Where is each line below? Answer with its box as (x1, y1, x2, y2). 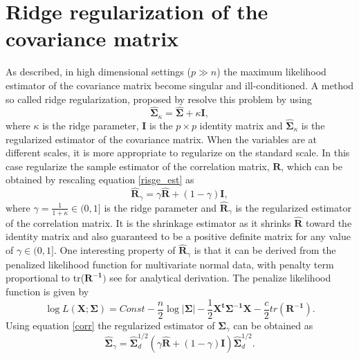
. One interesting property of (53, 243, 176, 257)
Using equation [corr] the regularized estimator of (6, 317, 215, 332)
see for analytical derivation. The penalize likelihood (109, 270, 331, 285)
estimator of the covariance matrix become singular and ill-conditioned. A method (6, 77, 354, 92)
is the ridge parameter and (104, 200, 217, 214)
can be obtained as (233, 317, 313, 332)
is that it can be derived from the (194, 243, 336, 257)
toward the (305, 215, 352, 230)
